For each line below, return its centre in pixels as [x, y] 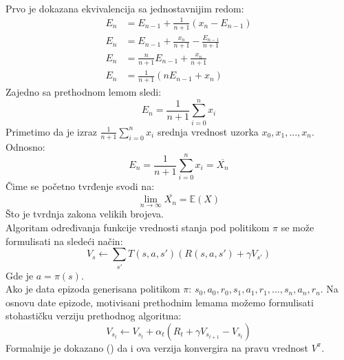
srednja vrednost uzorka [208, 131]
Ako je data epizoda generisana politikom [93, 289]
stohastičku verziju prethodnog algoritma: [94, 316]
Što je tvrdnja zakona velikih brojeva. [85, 214]
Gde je [20, 275]
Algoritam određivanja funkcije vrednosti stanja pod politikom [138, 227]
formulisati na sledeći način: [64, 241]
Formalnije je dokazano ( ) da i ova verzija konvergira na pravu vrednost [157, 347]
